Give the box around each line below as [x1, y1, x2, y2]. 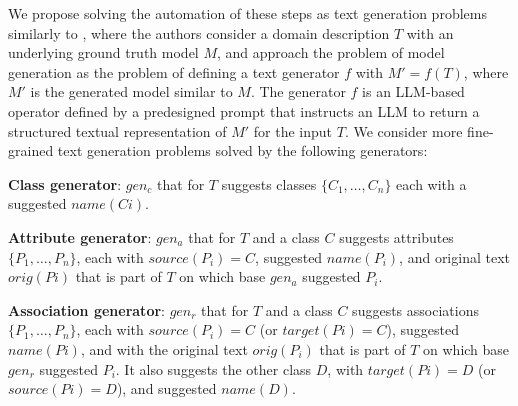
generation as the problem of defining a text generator [8, 61, 340, 82]
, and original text [399, 246, 510, 267]
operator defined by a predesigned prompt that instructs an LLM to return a [8, 100, 480, 121]
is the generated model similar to [30, 81, 233, 102]
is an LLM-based [362, 81, 465, 102]
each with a [396, 173, 467, 194]
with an [406, 22, 454, 43]
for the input [253, 120, 333, 141]
